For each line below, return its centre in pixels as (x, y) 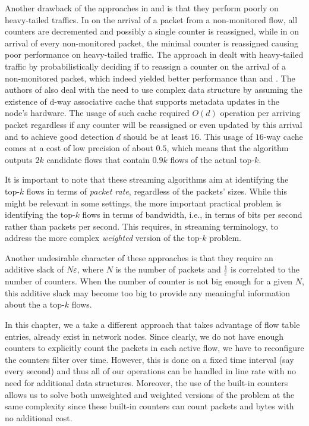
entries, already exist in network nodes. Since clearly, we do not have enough (144, 336)
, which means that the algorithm (228, 148)
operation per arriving (260, 113)
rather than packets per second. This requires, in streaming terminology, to (141, 226)
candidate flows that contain (98, 159)
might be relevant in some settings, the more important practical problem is (143, 203)
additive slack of (34, 269)
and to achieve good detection (59, 136)
